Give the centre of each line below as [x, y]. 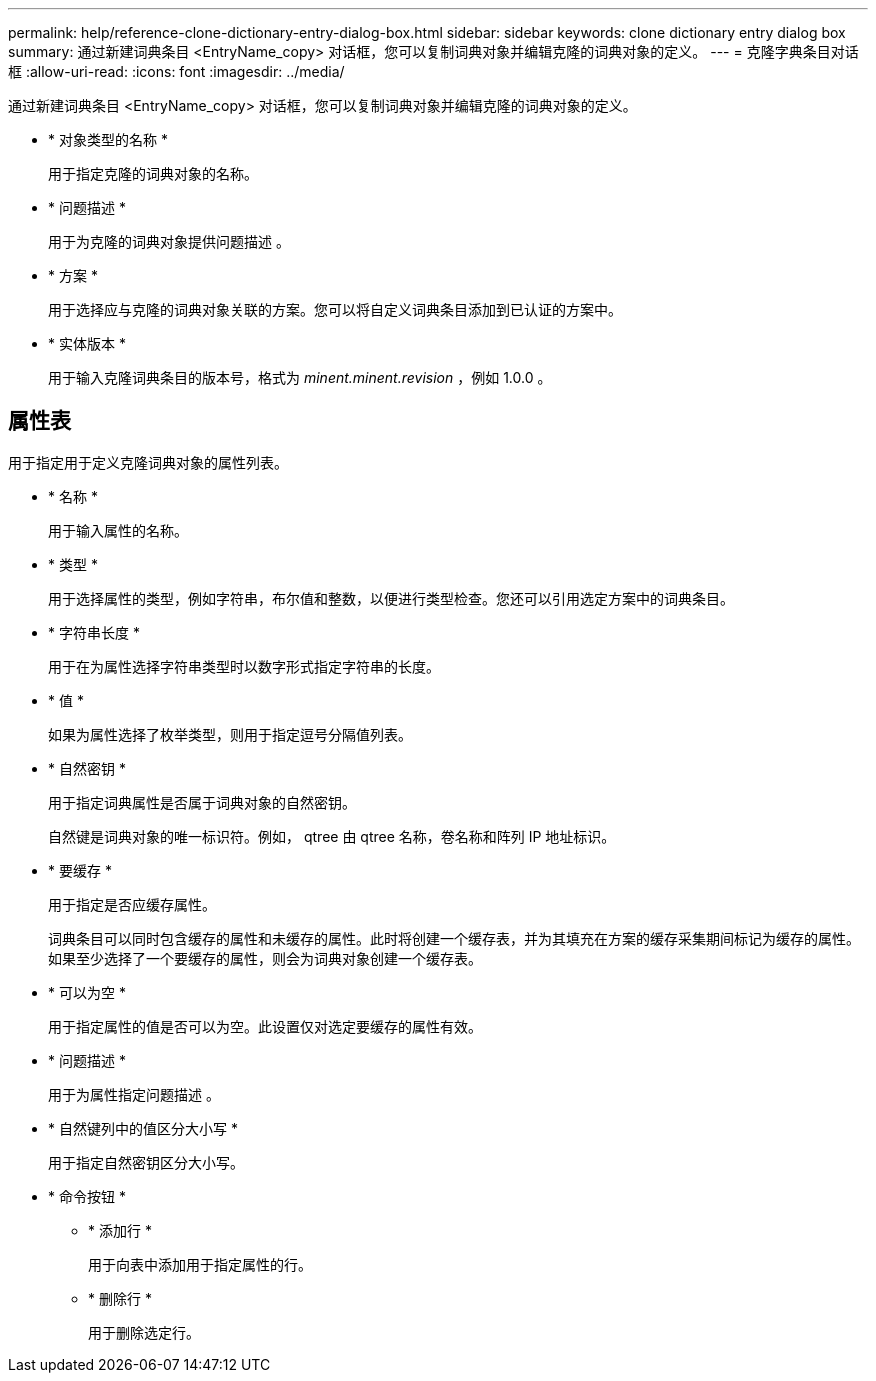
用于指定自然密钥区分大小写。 [146, 1162]
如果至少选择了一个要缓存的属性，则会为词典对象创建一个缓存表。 [265, 958]
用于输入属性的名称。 [118, 530]
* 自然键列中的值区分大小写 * [143, 1128]
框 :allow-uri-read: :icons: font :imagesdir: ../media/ [176, 71]
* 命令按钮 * [87, 1196]
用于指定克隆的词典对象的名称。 [153, 173]
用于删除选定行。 [144, 1332]
